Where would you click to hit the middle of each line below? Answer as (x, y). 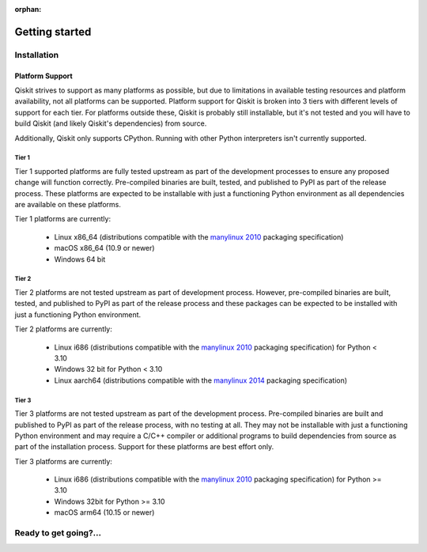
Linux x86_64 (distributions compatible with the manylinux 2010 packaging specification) (199, 236)
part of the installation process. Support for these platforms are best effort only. (144, 447)
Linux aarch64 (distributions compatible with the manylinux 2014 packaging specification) (201, 380)
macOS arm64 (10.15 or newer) (104, 512)
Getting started (53, 32)
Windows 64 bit (80, 259)
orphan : (28, 9)
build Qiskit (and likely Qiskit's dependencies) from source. (111, 123)
